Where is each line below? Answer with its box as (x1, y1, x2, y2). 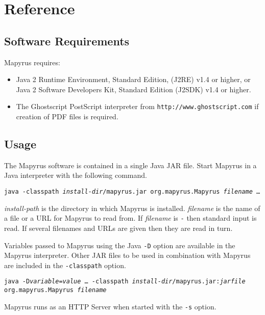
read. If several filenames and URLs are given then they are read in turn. (4, 222, 233, 233)
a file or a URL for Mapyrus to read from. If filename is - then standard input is (4, 213, 257, 223)
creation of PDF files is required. (16, 111, 118, 122)
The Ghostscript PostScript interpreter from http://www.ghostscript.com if (16, 101, 259, 112)
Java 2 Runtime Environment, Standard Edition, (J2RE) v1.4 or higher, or (16, 74, 251, 85)
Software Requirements (4, 33, 130, 48)
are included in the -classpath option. (4, 259, 126, 270)
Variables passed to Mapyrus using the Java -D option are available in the (4, 240, 235, 250)
